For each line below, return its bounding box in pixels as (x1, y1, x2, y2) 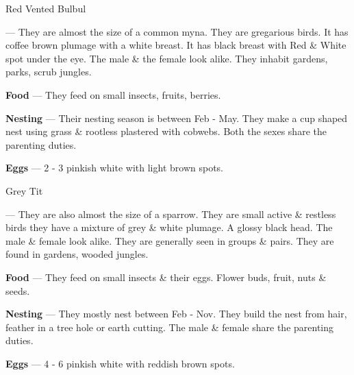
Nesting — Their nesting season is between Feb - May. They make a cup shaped (5, 110, 348, 125)
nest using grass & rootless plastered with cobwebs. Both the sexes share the (5, 124, 327, 138)
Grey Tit (5, 183, 43, 197)
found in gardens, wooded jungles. (5, 247, 149, 261)
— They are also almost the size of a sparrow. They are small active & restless (5, 206, 336, 221)
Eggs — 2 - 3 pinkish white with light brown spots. (5, 160, 223, 175)
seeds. (5, 283, 30, 298)
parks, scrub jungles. (5, 64, 92, 79)
